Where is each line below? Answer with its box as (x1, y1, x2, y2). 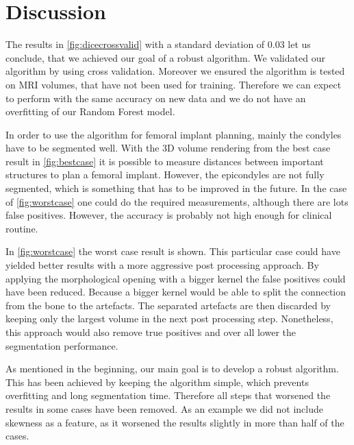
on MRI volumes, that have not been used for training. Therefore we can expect (5, 77, 342, 91)
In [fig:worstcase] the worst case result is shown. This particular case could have (5, 244, 340, 258)
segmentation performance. (5, 338, 118, 352)
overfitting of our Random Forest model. (5, 104, 175, 119)
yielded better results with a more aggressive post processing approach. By (5, 258, 319, 272)
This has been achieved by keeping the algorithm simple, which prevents (5, 374, 309, 389)
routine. (5, 221, 38, 235)
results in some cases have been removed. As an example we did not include (5, 401, 324, 416)
